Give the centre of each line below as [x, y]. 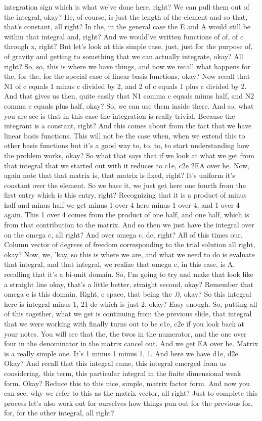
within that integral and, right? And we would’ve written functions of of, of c [124, 36]
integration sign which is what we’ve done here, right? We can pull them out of [127, 7]
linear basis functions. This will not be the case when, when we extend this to [125, 135]
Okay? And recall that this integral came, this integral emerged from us [115, 363]
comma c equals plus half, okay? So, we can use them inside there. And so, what [129, 105]
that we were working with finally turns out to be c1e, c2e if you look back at [124, 323]
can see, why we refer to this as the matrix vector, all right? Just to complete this [131, 393]
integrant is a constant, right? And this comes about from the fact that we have [128, 126]
